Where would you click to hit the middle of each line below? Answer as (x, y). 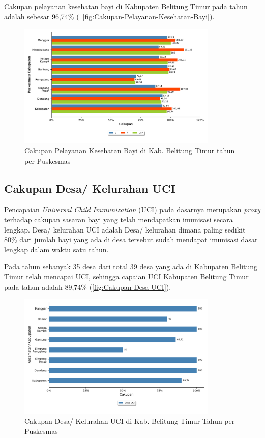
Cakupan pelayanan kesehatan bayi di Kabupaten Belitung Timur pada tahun (126, 6)
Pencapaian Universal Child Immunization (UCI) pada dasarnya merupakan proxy (132, 209)
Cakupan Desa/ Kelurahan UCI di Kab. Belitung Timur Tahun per (130, 420)
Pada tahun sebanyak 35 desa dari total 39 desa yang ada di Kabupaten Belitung (131, 266)
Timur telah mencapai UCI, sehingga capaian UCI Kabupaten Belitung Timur (126, 276)
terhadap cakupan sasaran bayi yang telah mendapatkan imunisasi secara (119, 219)
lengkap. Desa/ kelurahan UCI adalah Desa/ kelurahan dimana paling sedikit (125, 229)
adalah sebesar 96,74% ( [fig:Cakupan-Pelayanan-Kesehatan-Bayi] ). (109, 16)
